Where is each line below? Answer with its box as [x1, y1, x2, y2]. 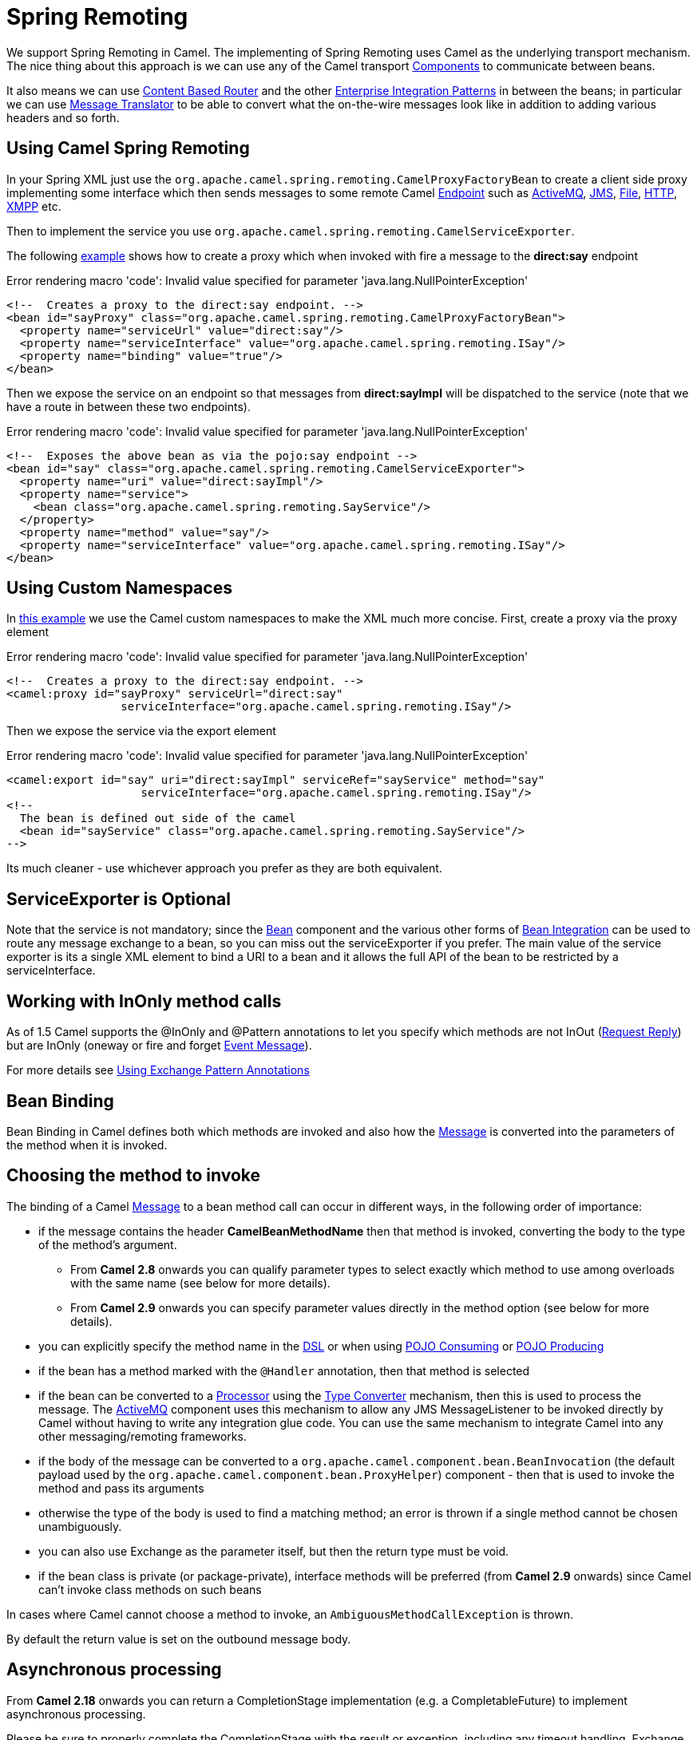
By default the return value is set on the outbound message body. [6, 1631, 351, 1646]
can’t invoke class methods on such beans [38, 1582, 262, 1596]
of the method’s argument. [38, 1237, 177, 1252]
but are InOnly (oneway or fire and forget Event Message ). [6, 1038, 312, 1053]
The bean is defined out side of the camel [19, 812, 296, 825]
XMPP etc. [6, 199, 61, 213]
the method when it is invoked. [6, 1137, 168, 1152]
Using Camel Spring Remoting [6, 138, 250, 159]
